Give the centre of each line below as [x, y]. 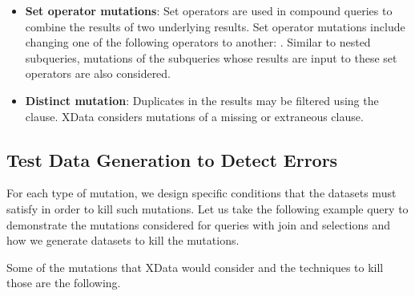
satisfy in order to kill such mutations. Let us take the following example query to [207, 208]
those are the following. [64, 283]
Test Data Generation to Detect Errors [172, 159]
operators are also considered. [98, 73]
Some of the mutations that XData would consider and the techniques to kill [195, 267]
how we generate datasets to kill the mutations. [123, 240]
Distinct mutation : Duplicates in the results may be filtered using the [202, 100]
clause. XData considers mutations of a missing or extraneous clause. [194, 116]
